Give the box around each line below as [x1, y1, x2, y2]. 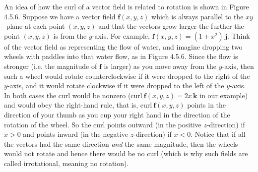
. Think [227, 30, 250, 41]
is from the [53, 30, 87, 41]
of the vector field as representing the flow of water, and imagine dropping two [4, 41, 243, 52]
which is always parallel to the [151, 11, 244, 21]
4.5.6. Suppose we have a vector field [4, 11, 116, 21]
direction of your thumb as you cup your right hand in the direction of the [4, 109, 230, 119]
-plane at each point [4, 21, 65, 31]
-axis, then [222, 60, 254, 71]
